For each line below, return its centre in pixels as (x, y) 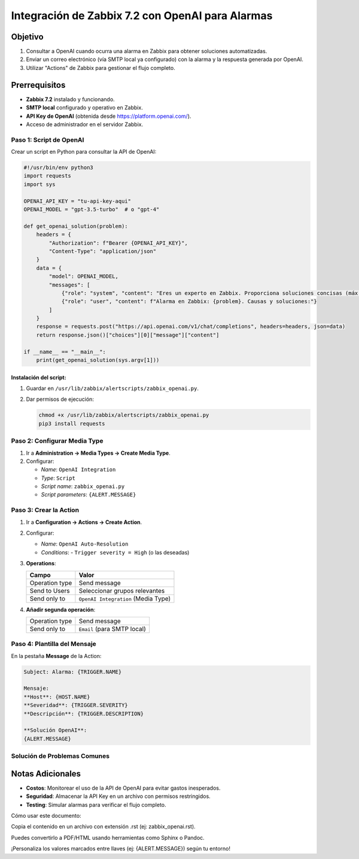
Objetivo (28, 37)
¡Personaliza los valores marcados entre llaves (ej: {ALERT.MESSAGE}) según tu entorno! (121, 849)
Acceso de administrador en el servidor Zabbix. (85, 124)
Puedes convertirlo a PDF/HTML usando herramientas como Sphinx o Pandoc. (108, 837)
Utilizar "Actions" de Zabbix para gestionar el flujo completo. (101, 68)
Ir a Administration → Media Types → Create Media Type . (98, 453)
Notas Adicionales (46, 774)
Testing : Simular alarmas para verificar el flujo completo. (96, 805)
